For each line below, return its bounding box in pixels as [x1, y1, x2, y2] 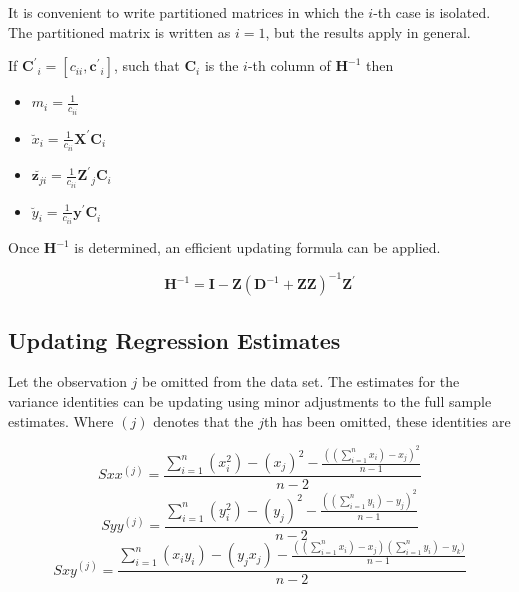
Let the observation [8, 371, 127, 392]
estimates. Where [8, 410, 114, 431]
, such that [113, 55, 180, 76]
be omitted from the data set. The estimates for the [142, 371, 460, 392]
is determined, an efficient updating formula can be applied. [74, 237, 441, 258]
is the [204, 55, 239, 76]
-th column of [247, 55, 331, 76]
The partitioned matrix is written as [8, 21, 231, 42]
